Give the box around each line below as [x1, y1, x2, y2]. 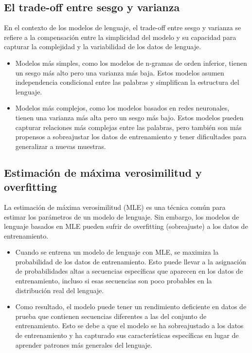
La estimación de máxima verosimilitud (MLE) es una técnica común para [4, 202, 226, 212]
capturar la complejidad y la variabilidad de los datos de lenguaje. [4, 41, 201, 52]
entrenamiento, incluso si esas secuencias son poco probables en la [15, 276, 212, 286]
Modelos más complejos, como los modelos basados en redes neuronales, [15, 103, 230, 113]
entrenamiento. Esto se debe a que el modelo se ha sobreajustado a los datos [15, 320, 244, 331]
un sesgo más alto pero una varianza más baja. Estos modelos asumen [15, 67, 224, 77]
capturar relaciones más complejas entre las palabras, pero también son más [15, 122, 242, 132]
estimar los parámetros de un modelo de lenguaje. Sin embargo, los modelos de [4, 211, 239, 222]
